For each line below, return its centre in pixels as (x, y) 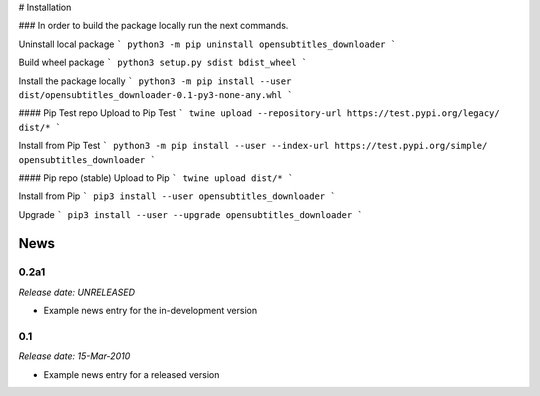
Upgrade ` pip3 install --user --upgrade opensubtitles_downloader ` (191, 214)
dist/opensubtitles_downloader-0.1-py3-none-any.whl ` (156, 94)
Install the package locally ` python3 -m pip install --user (155, 81)
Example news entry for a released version (131, 374)
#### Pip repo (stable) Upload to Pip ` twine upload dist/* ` (156, 177)
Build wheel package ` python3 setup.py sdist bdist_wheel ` (163, 62)
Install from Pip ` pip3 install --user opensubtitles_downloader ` (177, 196)
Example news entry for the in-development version (150, 311)
